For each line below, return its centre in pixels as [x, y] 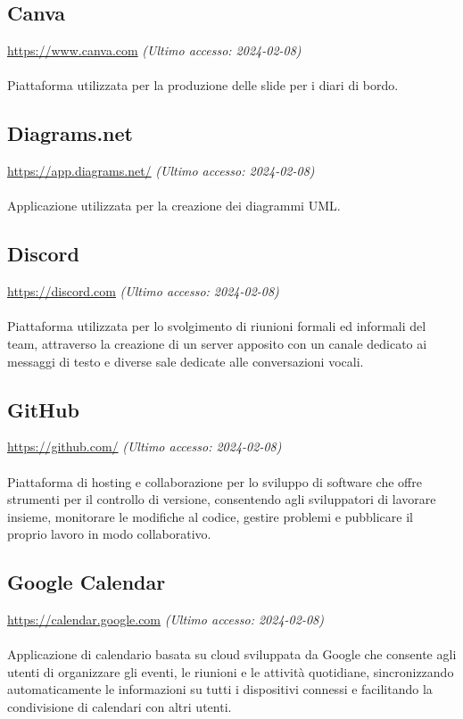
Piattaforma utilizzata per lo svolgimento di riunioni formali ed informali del [217, 326]
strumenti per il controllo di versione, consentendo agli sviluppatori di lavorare [222, 499]
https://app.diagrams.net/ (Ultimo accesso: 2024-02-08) [161, 171]
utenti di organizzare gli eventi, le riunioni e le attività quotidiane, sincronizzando [231, 671]
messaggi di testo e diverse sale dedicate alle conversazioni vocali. [186, 361]
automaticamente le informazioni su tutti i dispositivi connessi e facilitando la [220, 689]
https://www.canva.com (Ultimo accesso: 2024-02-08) [154, 50]
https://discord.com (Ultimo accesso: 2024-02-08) [143, 291]
